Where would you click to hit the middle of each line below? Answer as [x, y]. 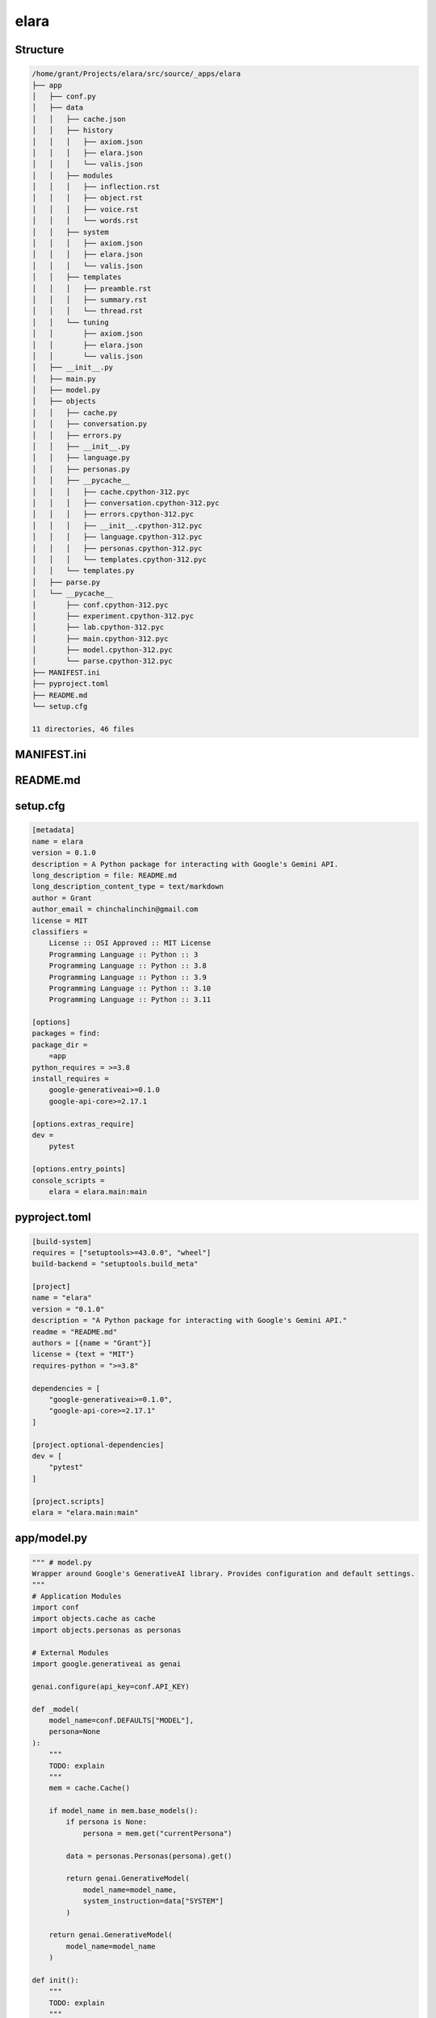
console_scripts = [68, 1180]
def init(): [56, 1980]
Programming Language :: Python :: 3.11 [130, 1000]
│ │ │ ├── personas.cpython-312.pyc [117, 548]
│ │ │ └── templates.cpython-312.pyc [119, 559]
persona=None [75, 1732]
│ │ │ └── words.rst [85, 221]
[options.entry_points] [79, 1169]
